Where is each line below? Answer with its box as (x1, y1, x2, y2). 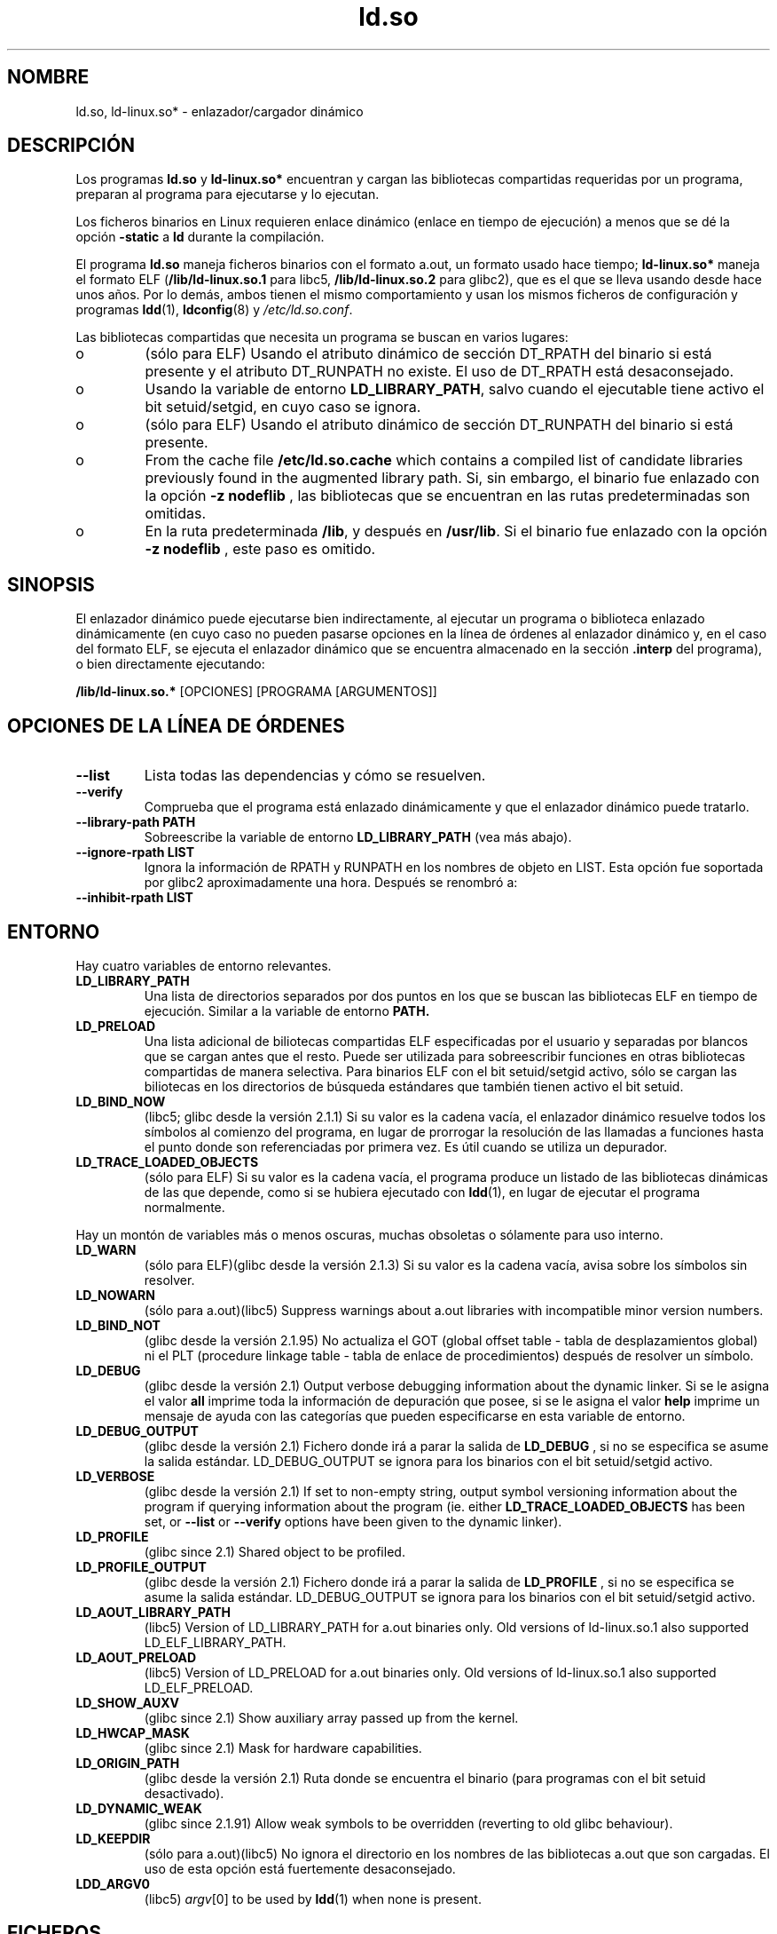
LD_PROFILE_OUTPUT (75, 1558, 207, 1574)
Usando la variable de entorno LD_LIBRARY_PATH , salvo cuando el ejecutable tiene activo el (145, 380, 765, 399)
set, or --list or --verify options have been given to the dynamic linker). (144, 1513, 562, 1529)
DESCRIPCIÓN (7, 134, 136, 157)
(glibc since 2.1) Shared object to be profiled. (144, 1543, 405, 1559)
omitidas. (145, 504, 206, 523)
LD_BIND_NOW (75, 1093, 166, 1109)
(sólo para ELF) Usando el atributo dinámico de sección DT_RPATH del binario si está (145, 345, 712, 363)
